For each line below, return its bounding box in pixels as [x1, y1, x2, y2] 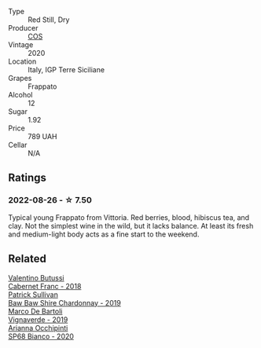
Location [8, 57, 37, 66]
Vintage [8, 40, 34, 49]
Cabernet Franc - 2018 [8, 281, 82, 291]
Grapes [8, 74, 32, 82]
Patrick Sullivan [8, 290, 59, 299]
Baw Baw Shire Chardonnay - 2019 [8, 298, 122, 307]
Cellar [8, 141, 28, 149]
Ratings [8, 171, 47, 185]
